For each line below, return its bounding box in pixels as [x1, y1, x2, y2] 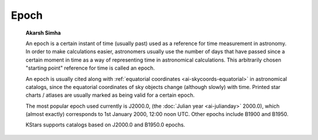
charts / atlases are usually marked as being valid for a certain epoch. [25, 91, 195, 99]
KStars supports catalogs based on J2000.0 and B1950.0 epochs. [25, 121, 185, 128]
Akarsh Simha [25, 29, 61, 36]
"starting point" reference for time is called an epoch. [25, 64, 155, 71]
